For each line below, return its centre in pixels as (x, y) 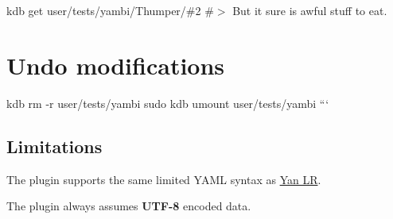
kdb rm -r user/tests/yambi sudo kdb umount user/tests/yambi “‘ (168, 103)
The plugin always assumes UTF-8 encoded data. (129, 206)
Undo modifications (116, 65)
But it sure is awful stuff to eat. (310, 10)
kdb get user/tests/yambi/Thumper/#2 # (110, 10)
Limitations (54, 146)
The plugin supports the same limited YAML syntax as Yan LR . (164, 179)
